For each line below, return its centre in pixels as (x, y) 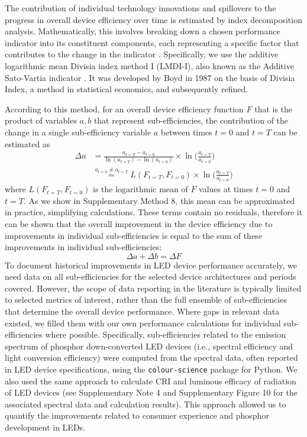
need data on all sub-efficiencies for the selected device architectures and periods (151, 276)
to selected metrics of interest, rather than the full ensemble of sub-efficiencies (146, 300)
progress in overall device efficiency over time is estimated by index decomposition (153, 19)
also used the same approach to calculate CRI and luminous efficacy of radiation (151, 381)
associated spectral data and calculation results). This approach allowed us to (146, 404)
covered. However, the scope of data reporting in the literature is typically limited (153, 288)
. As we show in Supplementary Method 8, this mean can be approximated (159, 200)
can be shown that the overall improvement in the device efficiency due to (139, 223)
